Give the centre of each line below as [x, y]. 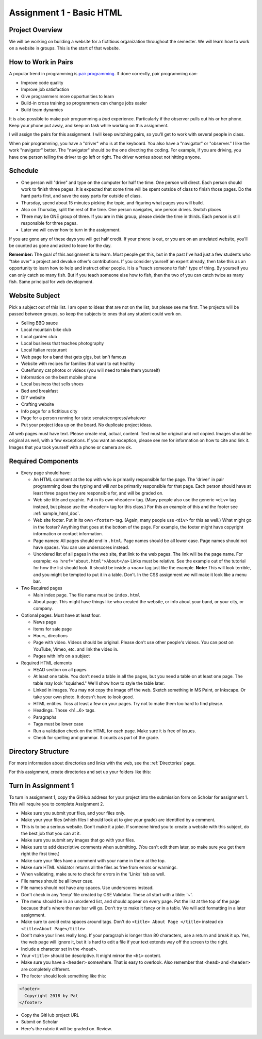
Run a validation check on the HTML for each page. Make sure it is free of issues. [115, 731]
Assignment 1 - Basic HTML [65, 13]
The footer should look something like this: [64, 976]
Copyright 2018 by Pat [51, 996]
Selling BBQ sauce [40, 323]
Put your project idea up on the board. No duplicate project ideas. [87, 425]
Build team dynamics [42, 110]
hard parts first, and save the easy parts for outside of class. [82, 196]
